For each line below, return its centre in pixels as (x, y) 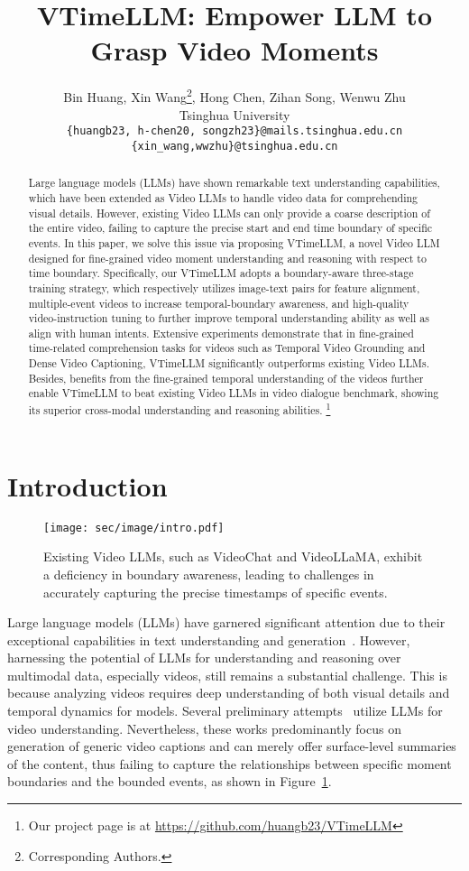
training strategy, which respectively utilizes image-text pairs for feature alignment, (224, 287)
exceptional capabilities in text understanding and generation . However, (209, 639)
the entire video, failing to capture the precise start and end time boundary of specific (230, 228)
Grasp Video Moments (234, 50)
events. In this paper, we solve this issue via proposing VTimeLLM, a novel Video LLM (234, 242)
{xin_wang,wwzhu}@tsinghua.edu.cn (234, 146)
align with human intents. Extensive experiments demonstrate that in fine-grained (221, 333)
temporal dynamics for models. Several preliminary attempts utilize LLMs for (225, 711)
